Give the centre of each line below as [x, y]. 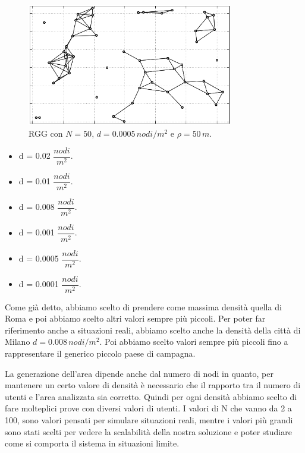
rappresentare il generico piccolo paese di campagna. [100, 353]
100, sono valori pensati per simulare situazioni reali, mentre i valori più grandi [149, 420]
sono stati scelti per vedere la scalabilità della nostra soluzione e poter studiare [148, 431]
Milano [18, 342]
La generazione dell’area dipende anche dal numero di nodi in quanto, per [139, 373]
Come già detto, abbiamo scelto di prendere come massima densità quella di [143, 306]
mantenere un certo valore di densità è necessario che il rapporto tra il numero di [153, 385]
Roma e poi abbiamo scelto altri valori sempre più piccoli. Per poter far [135, 318]
